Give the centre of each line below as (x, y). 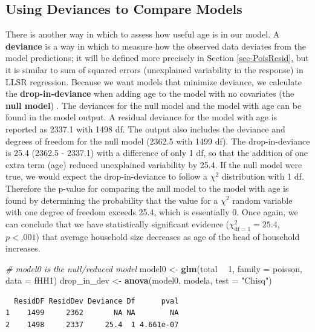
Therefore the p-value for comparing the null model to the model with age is (147, 188)
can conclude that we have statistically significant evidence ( (118, 223)
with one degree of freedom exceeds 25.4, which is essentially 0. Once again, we (152, 212)
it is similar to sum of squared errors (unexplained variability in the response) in (154, 69)
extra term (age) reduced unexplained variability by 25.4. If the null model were (154, 164)
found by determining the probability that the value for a (112, 200)
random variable (262, 200)
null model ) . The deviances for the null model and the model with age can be (154, 105)
